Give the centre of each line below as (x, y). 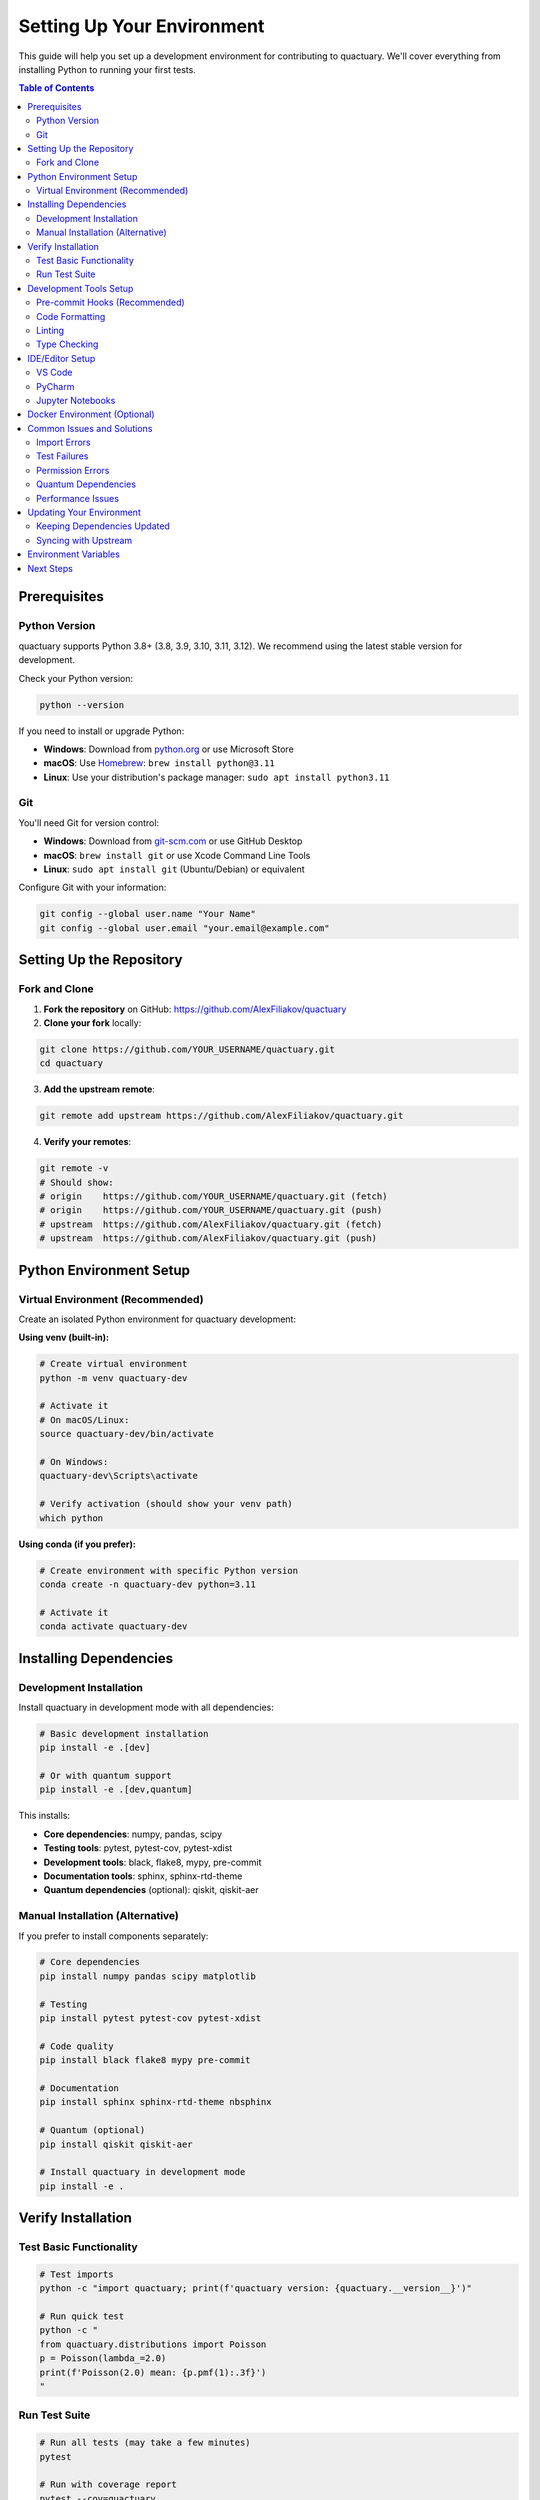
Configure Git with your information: (92, 887)
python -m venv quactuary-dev (113, 1378)
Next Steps (50, 568)
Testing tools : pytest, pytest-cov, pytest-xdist (138, 1848)
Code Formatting (71, 316)
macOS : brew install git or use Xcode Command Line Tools (177, 855)
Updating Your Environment (84, 512)
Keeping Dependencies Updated (103, 526)
